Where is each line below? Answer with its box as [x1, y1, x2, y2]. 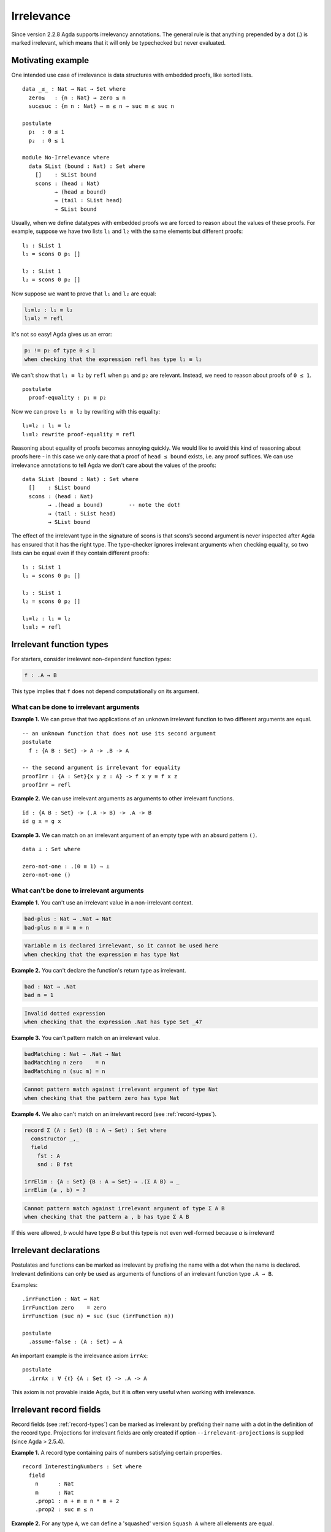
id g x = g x [22, 818, 61, 825]
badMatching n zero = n [24, 1059, 105, 1066]
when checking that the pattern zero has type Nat [24, 1094, 180, 1101]
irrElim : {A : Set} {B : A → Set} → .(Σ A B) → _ [24, 1178, 180, 1185]
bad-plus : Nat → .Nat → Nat [24, 916, 112, 922]
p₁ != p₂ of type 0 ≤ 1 [24, 347, 96, 354]
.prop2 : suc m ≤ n [34, 1506, 94, 1513]
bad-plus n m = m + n [24, 924, 89, 931]
